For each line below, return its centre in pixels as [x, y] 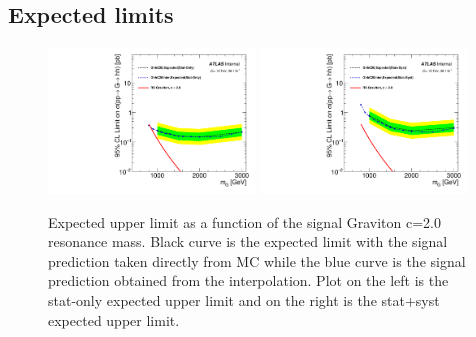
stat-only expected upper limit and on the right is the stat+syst [244, 299]
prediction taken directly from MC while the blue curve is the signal [257, 260]
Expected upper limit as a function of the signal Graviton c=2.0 [244, 221]
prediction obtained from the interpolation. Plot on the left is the [248, 280]
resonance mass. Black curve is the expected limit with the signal [248, 241]
